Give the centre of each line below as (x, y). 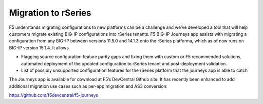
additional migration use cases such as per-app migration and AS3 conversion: (88, 86)
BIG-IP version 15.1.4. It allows (39, 48)
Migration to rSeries (50, 13)
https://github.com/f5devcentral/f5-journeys (54, 95)
